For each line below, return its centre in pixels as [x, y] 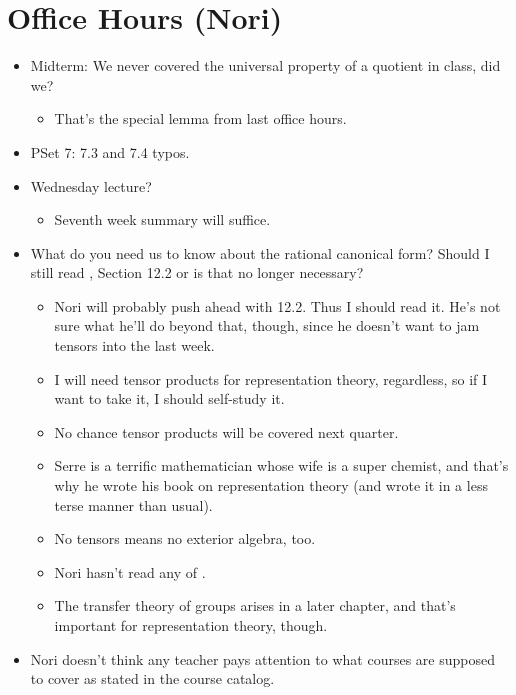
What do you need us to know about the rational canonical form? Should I [260, 252]
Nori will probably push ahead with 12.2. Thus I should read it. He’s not [277, 305]
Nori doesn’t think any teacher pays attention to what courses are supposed [262, 658]
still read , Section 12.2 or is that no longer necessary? [197, 272]
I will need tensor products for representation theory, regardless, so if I [271, 378]
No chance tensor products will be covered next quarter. [226, 431]
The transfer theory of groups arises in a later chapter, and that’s [255, 605]
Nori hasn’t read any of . [130, 571]
